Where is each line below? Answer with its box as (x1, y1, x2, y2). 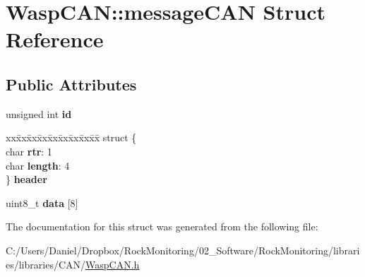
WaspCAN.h (85, 257, 140, 271)
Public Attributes (6, 73, 137, 95)
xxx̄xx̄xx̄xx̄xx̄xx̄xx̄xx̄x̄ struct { (6, 130, 137, 145)
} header (6, 172, 47, 187)
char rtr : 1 (6, 143, 52, 158)
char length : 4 (6, 158, 70, 172)
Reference (6, 25, 104, 54)
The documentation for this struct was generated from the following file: (6, 219, 318, 234)
